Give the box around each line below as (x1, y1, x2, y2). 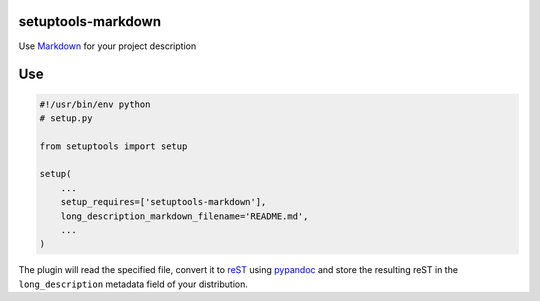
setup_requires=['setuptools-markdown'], (60, 196, 267, 208)
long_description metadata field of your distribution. (18, 278, 249, 290)
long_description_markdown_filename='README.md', (60, 210, 309, 222)
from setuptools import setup (39, 140, 188, 152)
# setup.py (39, 112, 93, 124)
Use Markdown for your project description (18, 40, 197, 52)
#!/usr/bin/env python (39, 98, 151, 110)
